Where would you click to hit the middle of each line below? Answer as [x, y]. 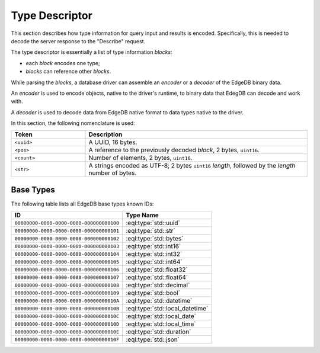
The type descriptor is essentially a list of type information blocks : [92, 52]
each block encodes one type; [63, 63]
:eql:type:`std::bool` [153, 293]
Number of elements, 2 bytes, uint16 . [140, 158]
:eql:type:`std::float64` [157, 277]
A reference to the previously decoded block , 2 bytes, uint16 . [174, 150]
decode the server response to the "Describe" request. [78, 41]
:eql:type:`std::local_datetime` [167, 309]
